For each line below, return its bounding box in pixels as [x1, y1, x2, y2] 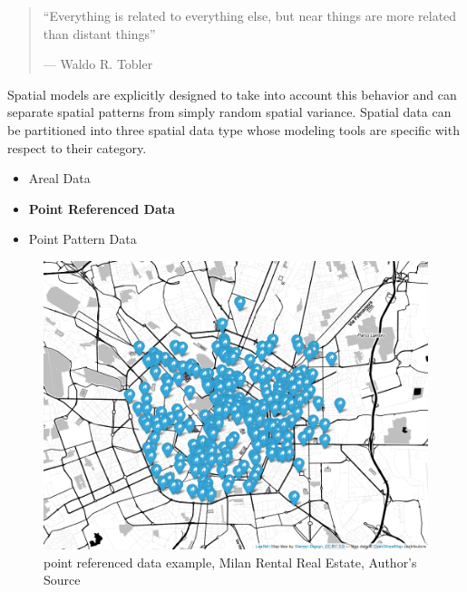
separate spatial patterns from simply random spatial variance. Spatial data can [7, 102, 452, 121]
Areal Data [28, 169, 91, 188]
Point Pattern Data [28, 229, 137, 248]
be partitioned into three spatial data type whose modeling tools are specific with [7, 120, 460, 139]
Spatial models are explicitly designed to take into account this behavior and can [7, 84, 457, 103]
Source [44, 570, 81, 589]
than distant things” [43, 24, 156, 43]
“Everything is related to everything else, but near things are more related [43, 6, 457, 24]
